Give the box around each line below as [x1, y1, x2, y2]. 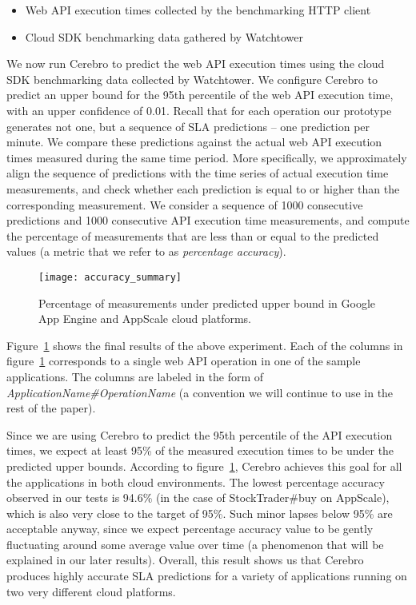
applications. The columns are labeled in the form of [6, 368, 264, 384]
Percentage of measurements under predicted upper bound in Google [38, 294, 376, 311]
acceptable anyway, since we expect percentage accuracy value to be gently [6, 520, 374, 537]
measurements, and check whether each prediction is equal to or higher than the [6, 180, 400, 197]
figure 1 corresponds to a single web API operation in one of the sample [6, 352, 361, 369]
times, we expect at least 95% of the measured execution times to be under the [6, 442, 394, 459]
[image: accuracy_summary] [38, 271, 182, 283]
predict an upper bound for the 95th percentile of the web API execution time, [6, 86, 394, 103]
